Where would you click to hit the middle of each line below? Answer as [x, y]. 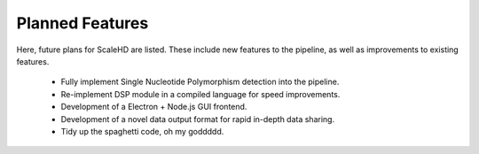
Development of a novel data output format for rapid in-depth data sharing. [198, 119]
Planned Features [82, 23]
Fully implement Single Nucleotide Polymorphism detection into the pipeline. [200, 82]
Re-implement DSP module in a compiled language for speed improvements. [200, 94]
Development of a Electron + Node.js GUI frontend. [154, 107]
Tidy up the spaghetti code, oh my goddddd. [142, 131]
